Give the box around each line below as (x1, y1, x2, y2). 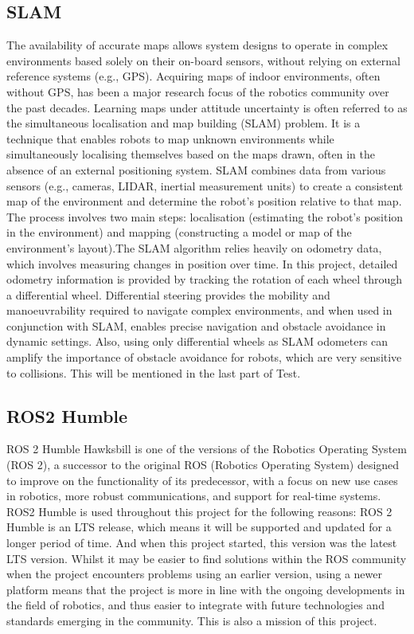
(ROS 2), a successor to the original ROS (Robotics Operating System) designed (6, 456, 400, 473)
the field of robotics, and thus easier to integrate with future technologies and (6, 597, 385, 613)
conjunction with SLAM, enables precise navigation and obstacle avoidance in (6, 317, 386, 334)
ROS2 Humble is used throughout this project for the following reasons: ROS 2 (6, 503, 393, 519)
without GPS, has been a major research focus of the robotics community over (6, 83, 389, 100)
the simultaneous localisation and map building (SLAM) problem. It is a (6, 115, 361, 131)
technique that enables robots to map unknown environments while (6, 130, 334, 147)
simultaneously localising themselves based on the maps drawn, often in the (6, 146, 375, 162)
